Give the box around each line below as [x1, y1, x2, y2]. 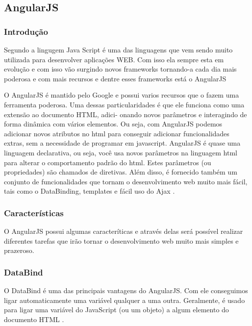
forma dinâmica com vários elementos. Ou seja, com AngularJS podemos [4, 119, 223, 129]
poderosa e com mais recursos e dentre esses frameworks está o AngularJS [4, 73, 227, 83]
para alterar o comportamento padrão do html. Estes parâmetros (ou [4, 157, 211, 167]
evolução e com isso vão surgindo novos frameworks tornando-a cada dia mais [4, 64, 237, 74]
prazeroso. [4, 245, 34, 255]
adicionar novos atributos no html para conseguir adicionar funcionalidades [4, 128, 229, 138]
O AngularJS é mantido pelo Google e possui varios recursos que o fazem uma [4, 90, 239, 100]
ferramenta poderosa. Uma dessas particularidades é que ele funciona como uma [4, 99, 245, 109]
